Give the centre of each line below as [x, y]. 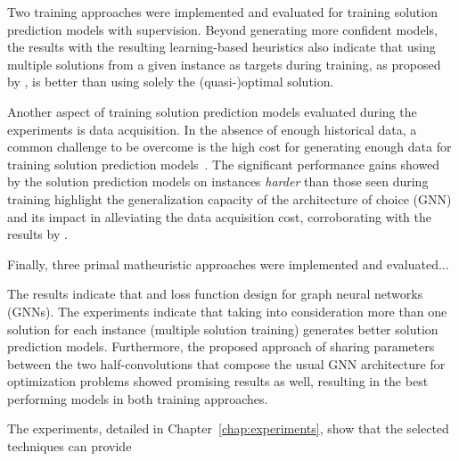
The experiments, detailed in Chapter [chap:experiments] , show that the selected [228, 428]
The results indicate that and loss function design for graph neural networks [215, 294]
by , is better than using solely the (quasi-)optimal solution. [171, 82]
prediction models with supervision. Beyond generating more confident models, [222, 29]
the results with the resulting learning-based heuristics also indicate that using [221, 47]
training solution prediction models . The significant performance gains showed [224, 164]
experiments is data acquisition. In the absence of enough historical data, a [212, 129]
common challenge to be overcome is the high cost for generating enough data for [229, 147]
